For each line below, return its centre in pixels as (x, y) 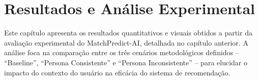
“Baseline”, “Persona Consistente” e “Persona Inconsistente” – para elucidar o (126, 62)
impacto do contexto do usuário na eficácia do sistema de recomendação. (117, 72)
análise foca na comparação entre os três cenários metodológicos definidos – (122, 52)
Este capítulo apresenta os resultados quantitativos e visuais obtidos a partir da (128, 33)
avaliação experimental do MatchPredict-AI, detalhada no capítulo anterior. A (126, 42)
